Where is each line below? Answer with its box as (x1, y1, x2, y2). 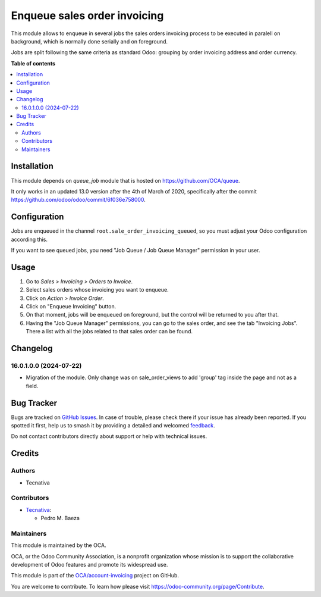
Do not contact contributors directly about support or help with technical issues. (11, 433, 207, 440)
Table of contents (11, 60, 56, 67)
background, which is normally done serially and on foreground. (11, 37, 168, 45)
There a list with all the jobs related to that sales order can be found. (26, 328, 193, 335)
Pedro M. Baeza (40, 515, 80, 522)
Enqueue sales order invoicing (11, 9, 164, 22)
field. (26, 382, 39, 389)
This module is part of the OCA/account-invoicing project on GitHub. (11, 572, 180, 579)
